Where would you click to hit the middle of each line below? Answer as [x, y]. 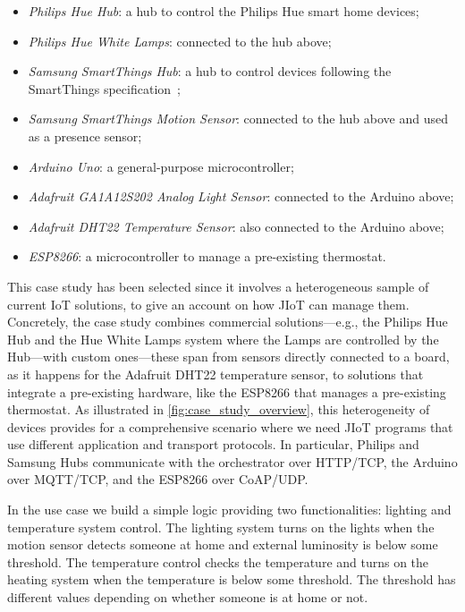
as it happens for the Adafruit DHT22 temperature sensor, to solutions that [216, 374]
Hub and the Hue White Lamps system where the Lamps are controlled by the [223, 339]
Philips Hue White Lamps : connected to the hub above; [180, 41]
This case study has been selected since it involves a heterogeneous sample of [218, 286]
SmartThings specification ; [104, 88]
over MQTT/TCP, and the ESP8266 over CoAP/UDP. [158, 479]
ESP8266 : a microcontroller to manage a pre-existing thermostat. [207, 256]
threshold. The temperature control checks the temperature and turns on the [218, 561]
